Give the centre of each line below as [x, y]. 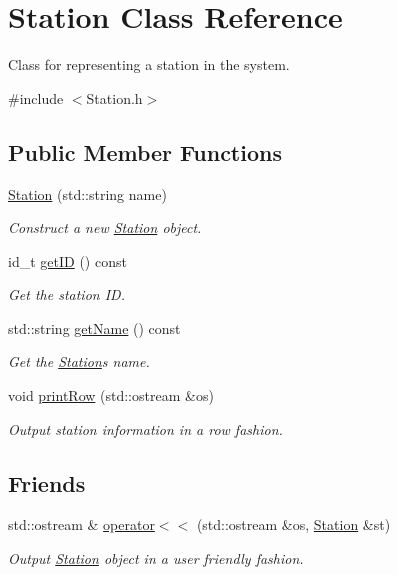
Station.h [114, 97]
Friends [47, 482]
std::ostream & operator [81, 524]
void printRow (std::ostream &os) [111, 395]
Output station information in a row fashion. [145, 428]
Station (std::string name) [87, 193]
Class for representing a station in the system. [149, 64]
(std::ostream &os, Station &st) [293, 524]
